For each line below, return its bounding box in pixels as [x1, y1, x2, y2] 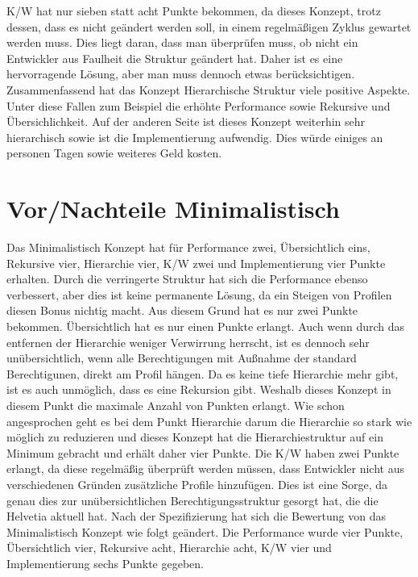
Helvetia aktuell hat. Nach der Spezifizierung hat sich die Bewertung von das [6, 508, 387, 525]
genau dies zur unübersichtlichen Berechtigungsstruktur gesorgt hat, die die [6, 491, 379, 508]
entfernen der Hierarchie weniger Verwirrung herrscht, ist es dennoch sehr [6, 333, 370, 350]
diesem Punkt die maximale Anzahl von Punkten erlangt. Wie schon [6, 397, 345, 413]
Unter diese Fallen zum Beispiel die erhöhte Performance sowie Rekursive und [6, 97, 391, 114]
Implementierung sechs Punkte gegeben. [6, 554, 204, 571]
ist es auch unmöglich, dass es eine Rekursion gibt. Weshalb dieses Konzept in [6, 381, 391, 398]
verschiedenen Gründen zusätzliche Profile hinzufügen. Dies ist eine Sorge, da [6, 475, 388, 492]
